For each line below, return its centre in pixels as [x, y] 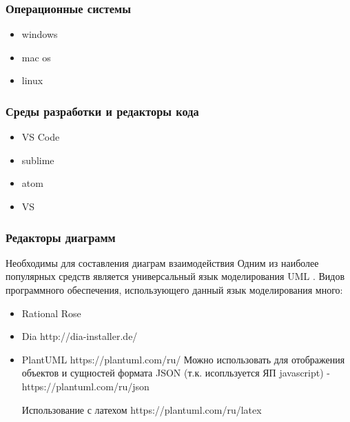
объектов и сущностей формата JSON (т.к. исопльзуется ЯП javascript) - [176, 373]
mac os [36, 57]
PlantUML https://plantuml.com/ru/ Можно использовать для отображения [183, 359]
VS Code [41, 137]
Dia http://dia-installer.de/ [80, 336]
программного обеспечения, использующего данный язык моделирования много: [174, 290]
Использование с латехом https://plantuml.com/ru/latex [142, 409]
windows [40, 34]
